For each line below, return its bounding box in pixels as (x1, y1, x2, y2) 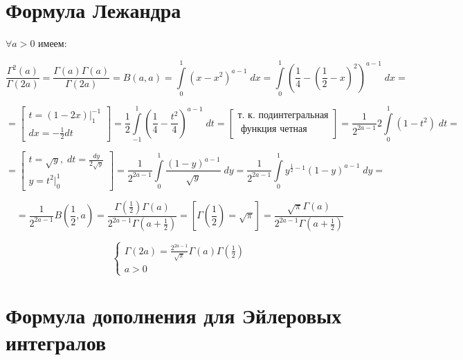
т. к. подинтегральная (237, 111, 329, 121)
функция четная (241, 124, 307, 135)
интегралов (6, 328, 107, 357)
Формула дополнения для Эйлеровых (6, 301, 342, 330)
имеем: (38, 36, 67, 50)
